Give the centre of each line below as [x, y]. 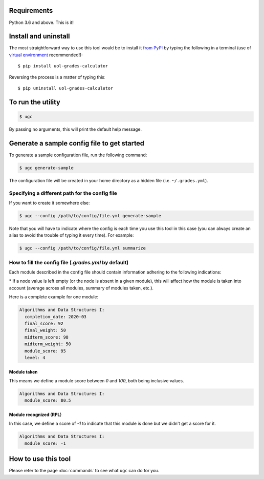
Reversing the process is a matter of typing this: [57, 77]
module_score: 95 [45, 351]
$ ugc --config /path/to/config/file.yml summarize [83, 248]
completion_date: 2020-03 [55, 317]
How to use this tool [40, 459]
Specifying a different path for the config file [63, 193]
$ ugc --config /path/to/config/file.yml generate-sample [90, 216]
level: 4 [35, 357]
